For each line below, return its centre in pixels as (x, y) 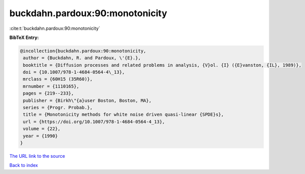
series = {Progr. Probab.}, (58, 108)
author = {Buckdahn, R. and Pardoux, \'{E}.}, (82, 58)
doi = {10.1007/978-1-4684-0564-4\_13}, (74, 72)
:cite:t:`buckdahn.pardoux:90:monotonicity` (55, 28)
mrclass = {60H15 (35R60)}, (58, 79)
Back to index (24, 165)
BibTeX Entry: (24, 37)
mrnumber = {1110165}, (51, 86)
